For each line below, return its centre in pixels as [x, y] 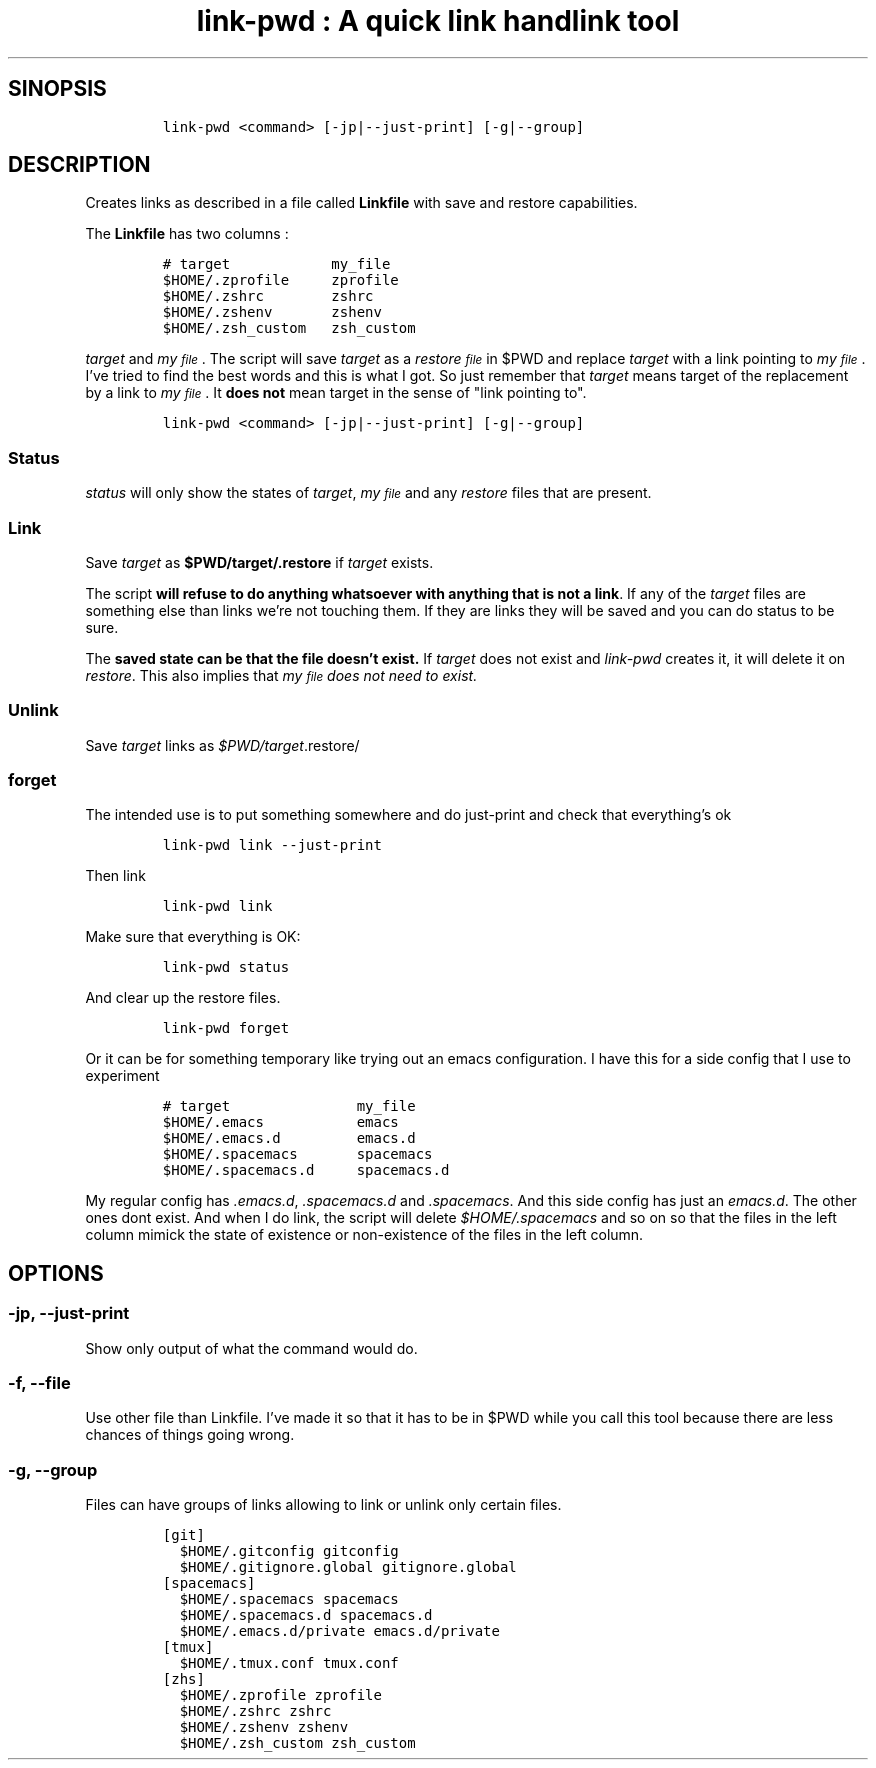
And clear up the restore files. [183, 998]
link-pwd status [226, 967]
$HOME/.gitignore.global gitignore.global [348, 1567]
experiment [122, 1076]
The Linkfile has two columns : [187, 234]
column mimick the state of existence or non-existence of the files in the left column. [364, 1235]
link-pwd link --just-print [272, 845]
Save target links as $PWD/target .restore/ [222, 745]
